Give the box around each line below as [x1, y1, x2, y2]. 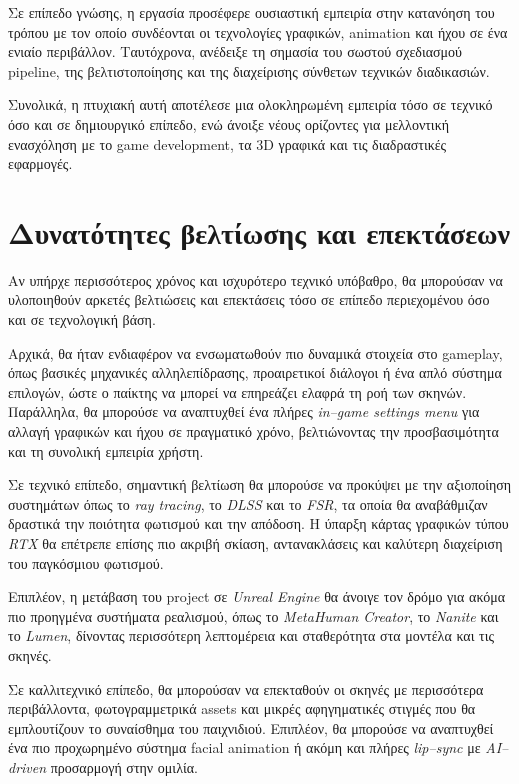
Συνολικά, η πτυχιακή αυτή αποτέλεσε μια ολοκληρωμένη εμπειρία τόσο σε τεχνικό [8, 94, 493, 115]
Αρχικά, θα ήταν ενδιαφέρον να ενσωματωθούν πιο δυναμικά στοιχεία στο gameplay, [8, 342, 503, 363]
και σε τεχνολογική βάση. [8, 309, 156, 330]
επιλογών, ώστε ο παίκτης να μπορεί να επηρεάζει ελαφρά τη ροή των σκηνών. [8, 381, 467, 402]
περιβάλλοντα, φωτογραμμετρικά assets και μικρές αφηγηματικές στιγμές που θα [8, 698, 476, 719]
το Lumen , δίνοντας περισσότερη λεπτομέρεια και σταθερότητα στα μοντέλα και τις [8, 625, 495, 646]
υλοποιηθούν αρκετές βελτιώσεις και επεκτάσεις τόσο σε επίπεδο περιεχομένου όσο [8, 289, 490, 310]
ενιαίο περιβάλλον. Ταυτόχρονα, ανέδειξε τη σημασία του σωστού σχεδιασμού [8, 41, 463, 62]
